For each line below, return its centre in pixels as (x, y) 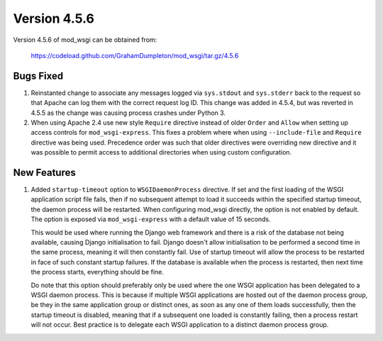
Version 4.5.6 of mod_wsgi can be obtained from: (85, 40)
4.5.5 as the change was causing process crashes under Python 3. (128, 113)
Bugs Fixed (38, 76)
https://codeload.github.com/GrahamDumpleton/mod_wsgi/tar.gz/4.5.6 (135, 55)
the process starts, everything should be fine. (98, 272)
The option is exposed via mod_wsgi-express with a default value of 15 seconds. (151, 219)
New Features (44, 173)
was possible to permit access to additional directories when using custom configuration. (161, 152)
